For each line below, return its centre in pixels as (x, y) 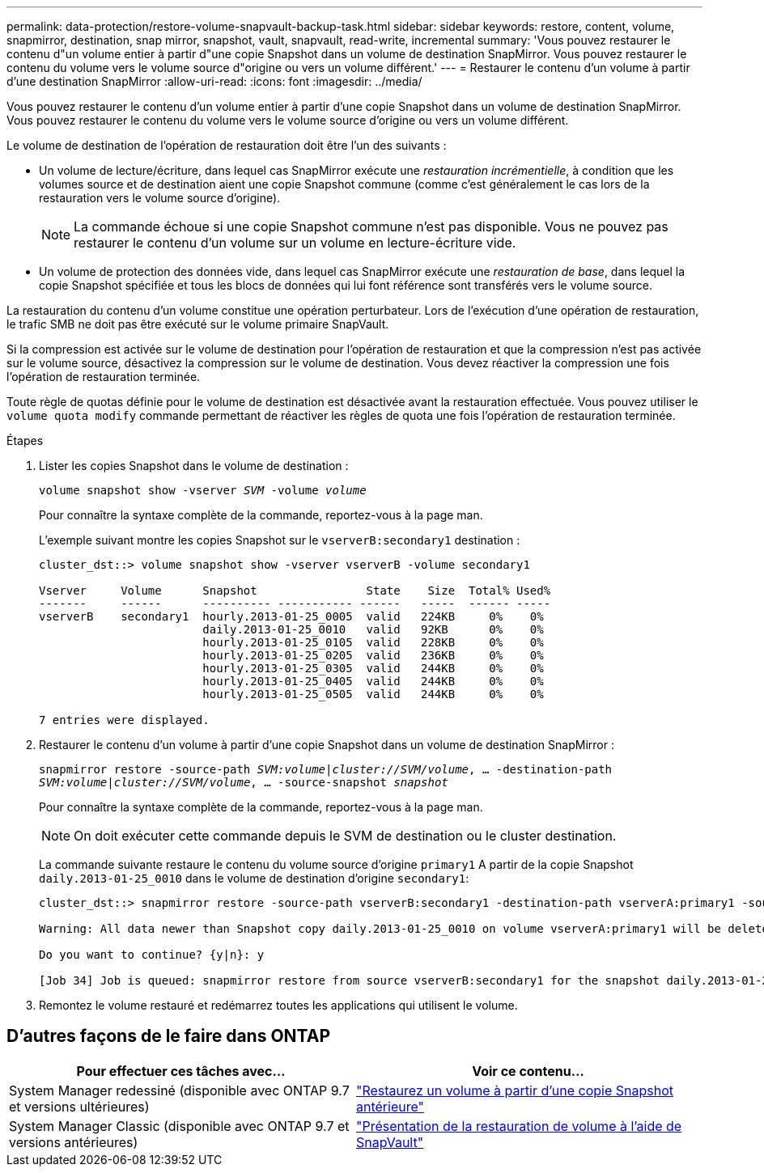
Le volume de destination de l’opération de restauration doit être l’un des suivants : (227, 145)
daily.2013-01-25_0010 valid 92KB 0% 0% (373, 629)
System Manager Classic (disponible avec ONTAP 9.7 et (179, 1126)
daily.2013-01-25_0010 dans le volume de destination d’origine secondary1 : (254, 878)
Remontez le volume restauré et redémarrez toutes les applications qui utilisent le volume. (278, 1005)
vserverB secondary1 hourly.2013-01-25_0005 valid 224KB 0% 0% (291, 616)
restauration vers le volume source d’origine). (160, 198)
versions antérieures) (74, 1142)
